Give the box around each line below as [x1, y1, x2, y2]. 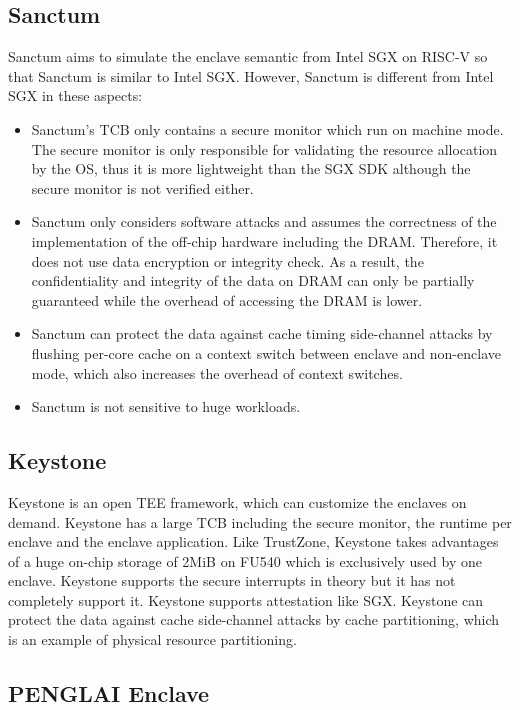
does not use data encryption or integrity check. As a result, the [31, 250, 424, 271]
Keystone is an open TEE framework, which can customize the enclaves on [8, 491, 467, 512]
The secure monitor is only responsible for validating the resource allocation [31, 138, 498, 159]
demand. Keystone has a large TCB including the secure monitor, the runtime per [8, 511, 512, 532]
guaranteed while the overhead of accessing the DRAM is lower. [31, 289, 423, 310]
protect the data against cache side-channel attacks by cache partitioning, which [8, 609, 500, 630]
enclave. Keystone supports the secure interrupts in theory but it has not [8, 570, 456, 591]
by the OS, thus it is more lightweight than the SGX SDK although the [31, 158, 471, 179]
